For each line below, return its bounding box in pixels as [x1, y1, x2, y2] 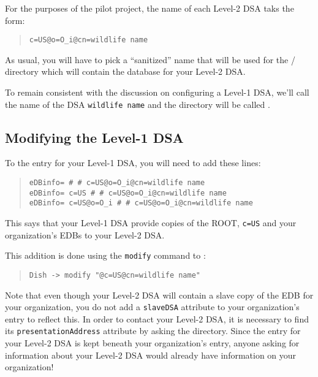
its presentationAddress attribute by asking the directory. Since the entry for [5, 324, 301, 337]
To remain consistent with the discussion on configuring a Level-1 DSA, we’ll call [5, 86, 309, 99]
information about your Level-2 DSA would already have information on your [5, 348, 297, 361]
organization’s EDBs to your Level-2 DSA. [5, 228, 165, 241]
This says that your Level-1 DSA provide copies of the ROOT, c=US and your [5, 216, 297, 229]
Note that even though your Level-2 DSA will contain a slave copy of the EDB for [5, 288, 314, 301]
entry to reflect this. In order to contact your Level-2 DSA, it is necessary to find [5, 312, 309, 325]
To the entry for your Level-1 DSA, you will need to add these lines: [5, 156, 261, 169]
